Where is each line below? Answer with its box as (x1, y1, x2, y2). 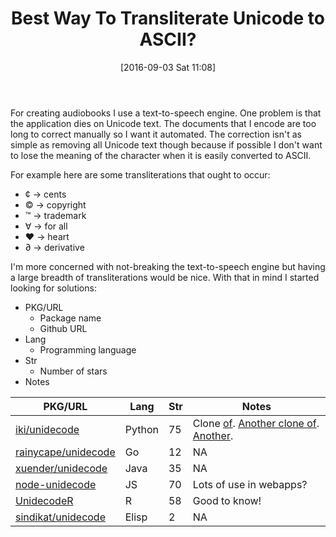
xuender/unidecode (15, 461, 108, 475)
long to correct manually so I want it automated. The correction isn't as (10, 128, 302, 140)
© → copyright (24, 198, 87, 211)
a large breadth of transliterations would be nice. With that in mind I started (10, 271, 320, 283)
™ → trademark (24, 209, 87, 221)
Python (124, 422, 159, 436)
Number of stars (39, 365, 108, 377)
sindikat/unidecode (15, 510, 106, 524)
